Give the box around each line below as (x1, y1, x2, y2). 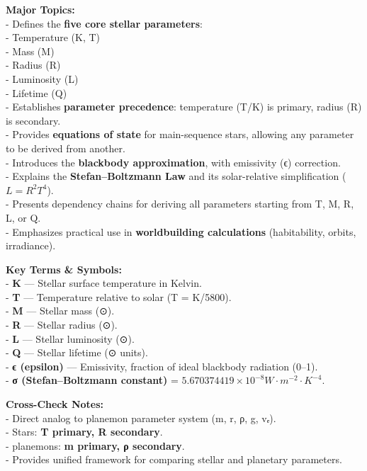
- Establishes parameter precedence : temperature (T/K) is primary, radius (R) (6, 99, 362, 114)
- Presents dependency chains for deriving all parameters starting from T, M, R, (6, 196, 354, 211)
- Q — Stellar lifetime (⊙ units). (6, 345, 148, 360)
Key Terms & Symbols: (6, 261, 122, 276)
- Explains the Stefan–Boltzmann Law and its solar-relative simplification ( (6, 169, 346, 183)
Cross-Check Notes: (6, 397, 104, 412)
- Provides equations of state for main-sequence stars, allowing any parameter (6, 127, 354, 142)
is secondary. (6, 113, 61, 127)
